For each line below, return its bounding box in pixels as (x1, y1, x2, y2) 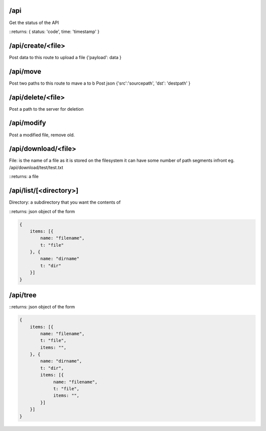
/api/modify (9, 119, 46, 127)
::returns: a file (9, 174, 39, 180)
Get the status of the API (9, 20, 59, 26)
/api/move (9, 67, 41, 76)
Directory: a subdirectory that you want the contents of (9, 199, 121, 205)
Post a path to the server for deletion (9, 106, 84, 112)
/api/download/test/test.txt (9, 164, 64, 170)
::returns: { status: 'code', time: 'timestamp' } (9, 29, 100, 34)
